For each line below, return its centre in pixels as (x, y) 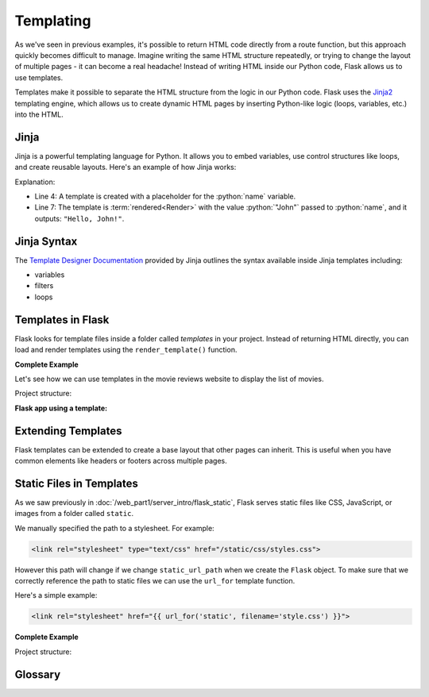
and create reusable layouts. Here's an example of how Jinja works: (126, 168)
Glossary (38, 674)
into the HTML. (39, 114)
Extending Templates (68, 431)
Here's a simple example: (56, 595)
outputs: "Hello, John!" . (79, 218)
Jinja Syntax (46, 241)
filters (44, 286)
